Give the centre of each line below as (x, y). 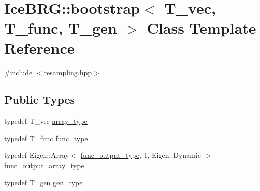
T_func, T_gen (61, 28)
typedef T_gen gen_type (44, 182)
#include (18, 72)
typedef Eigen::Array (37, 155)
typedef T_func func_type (46, 138)
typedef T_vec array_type (46, 121)
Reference (39, 48)
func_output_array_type (44, 165)
